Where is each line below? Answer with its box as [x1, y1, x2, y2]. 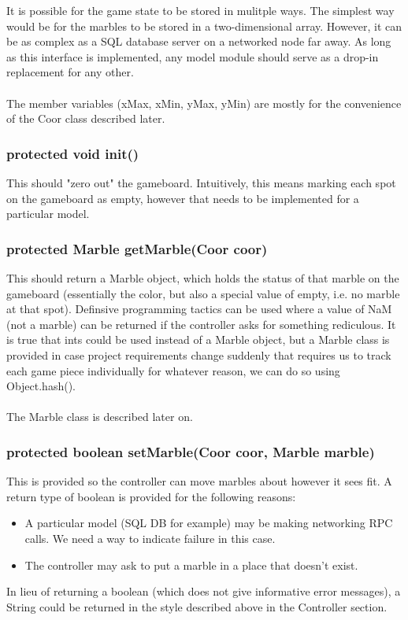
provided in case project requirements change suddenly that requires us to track [6, 346, 391, 363]
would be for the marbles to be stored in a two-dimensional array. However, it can [6, 17, 402, 34]
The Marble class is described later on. [6, 408, 193, 425]
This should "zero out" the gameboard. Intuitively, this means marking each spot [6, 174, 396, 190]
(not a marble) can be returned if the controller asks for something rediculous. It [6, 316, 396, 332]
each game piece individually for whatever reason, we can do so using [6, 362, 340, 378]
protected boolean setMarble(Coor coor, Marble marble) [6, 441, 375, 461]
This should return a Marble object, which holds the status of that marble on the [6, 269, 399, 286]
